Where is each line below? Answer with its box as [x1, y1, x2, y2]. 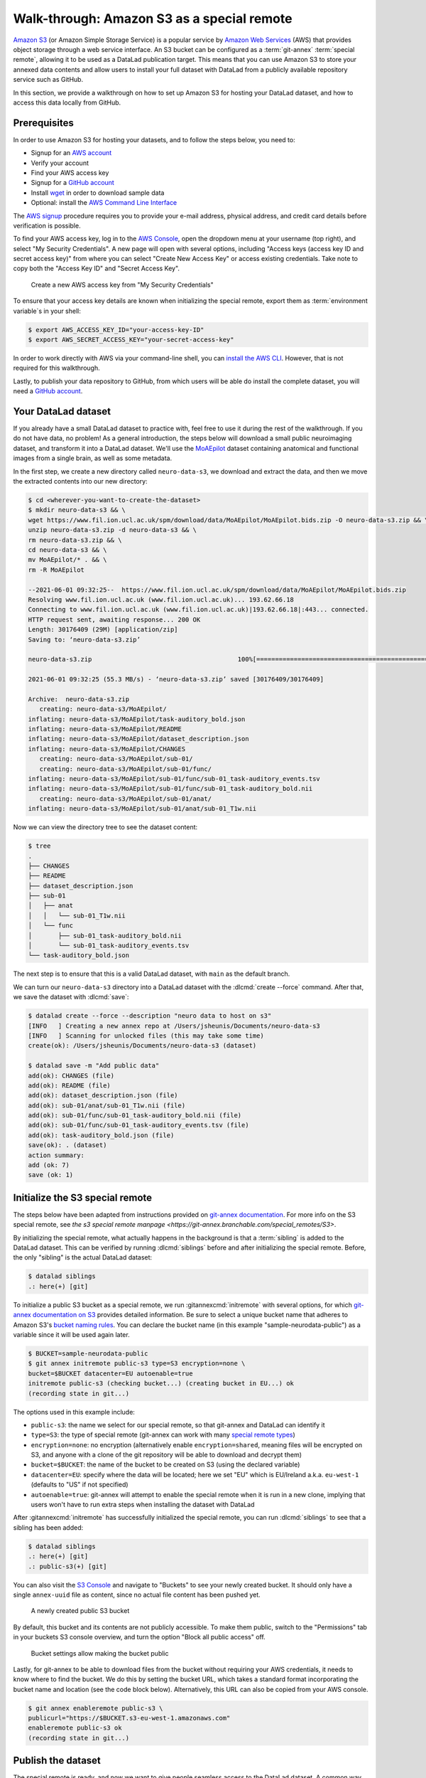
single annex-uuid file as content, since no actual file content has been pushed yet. [13, 1590, 261, 1599]
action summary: [28, 1151, 85, 1159]
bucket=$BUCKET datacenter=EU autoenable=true [28, 1369, 193, 1378]
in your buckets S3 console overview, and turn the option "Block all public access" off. [13, 1633, 266, 1641]
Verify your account [31, 159, 89, 167]
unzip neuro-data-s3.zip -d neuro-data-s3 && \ [28, 526, 197, 534]
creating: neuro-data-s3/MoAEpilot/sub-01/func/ [39, 765, 212, 773]
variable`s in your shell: [13, 307, 82, 315]
